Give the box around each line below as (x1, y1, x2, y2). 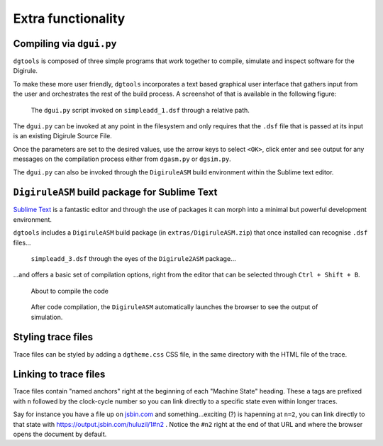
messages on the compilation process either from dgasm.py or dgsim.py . (13, 155, 232, 163)
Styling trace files (13, 331, 94, 343)
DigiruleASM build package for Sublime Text (13, 186, 218, 199)
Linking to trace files (13, 369, 106, 381)
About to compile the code (30, 286, 109, 295)
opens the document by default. (13, 430, 107, 438)
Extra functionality (13, 11, 126, 26)
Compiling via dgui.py (13, 38, 117, 50)
